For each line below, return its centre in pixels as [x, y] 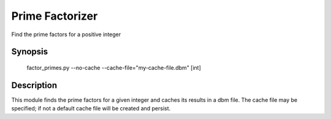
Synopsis [30, 52]
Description [34, 85]
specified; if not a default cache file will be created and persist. [91, 109]
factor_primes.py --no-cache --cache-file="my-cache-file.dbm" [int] [114, 67]
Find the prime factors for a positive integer [66, 34]
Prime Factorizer [55, 16]
